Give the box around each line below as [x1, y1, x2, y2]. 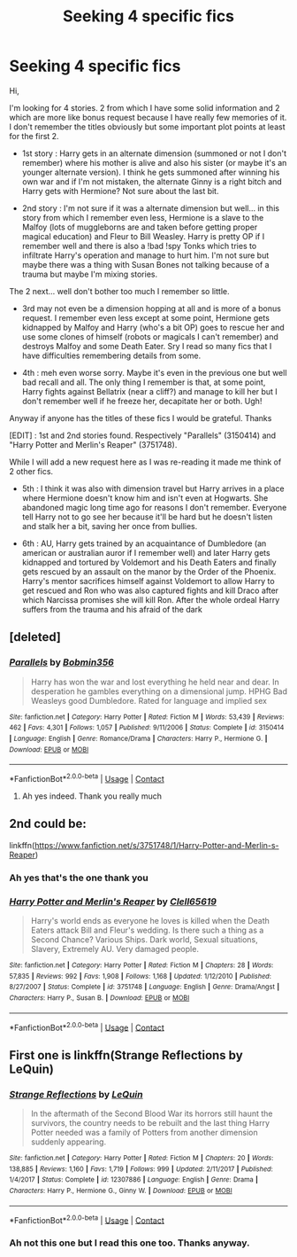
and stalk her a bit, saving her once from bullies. [21, 520, 198, 531]
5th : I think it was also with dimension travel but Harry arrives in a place [21, 483, 285, 494]
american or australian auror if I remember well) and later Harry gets [21, 547, 271, 558]
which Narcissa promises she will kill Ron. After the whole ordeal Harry [21, 594, 280, 605]
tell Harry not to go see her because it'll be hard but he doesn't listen [21, 511, 273, 522]
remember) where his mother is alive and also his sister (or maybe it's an [21, 157, 287, 168]
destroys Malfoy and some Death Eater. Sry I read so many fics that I [21, 340, 272, 351]
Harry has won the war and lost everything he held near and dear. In [30, 676, 280, 687]
